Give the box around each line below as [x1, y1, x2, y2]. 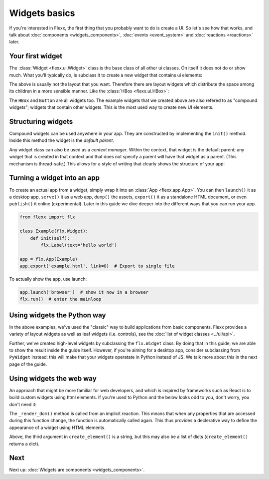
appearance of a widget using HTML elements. [9, 425, 106, 431]
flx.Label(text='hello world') [40, 242, 117, 248]
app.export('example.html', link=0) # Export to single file [19, 263, 175, 269]
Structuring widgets [9, 117, 73, 126]
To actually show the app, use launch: [9, 276, 87, 282]
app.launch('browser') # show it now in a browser [19, 290, 149, 295]
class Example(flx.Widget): [19, 228, 88, 234]
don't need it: [9, 401, 37, 407]
